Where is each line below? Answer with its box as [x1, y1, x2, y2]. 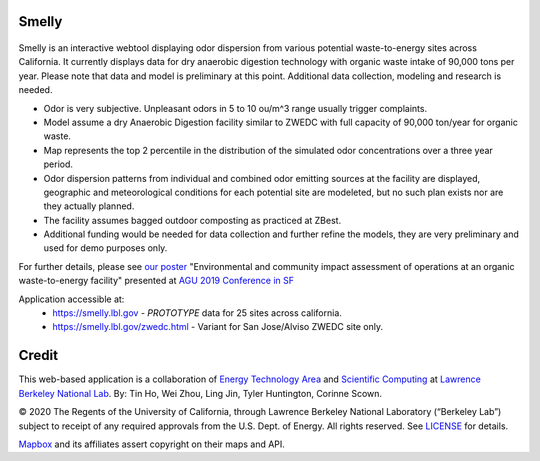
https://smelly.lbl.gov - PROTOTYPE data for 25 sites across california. [52, 307, 342, 319]
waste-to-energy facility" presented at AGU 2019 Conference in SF [18, 275, 295, 287]
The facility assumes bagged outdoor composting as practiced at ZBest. [43, 214, 342, 226]
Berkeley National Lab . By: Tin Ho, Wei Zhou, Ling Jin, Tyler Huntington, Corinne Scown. [18, 387, 383, 399]
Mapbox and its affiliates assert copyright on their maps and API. [18, 438, 285, 450]
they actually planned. [43, 200, 135, 212]
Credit [18, 347, 59, 364]
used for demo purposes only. [43, 242, 168, 254]
